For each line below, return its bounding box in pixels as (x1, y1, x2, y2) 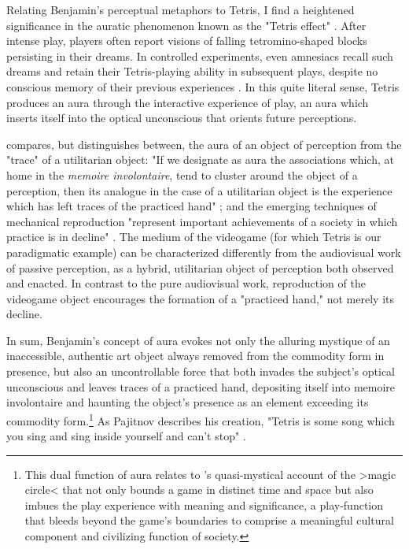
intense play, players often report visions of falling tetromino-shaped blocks (6, 32, 367, 49)
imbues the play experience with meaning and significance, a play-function (24, 496, 384, 513)
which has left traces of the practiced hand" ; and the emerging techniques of (6, 198, 377, 214)
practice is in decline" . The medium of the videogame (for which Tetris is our (6, 228, 381, 245)
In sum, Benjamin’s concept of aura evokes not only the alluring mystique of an (6, 332, 390, 348)
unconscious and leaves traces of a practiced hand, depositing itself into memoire (6, 378, 396, 395)
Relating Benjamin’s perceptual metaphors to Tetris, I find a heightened (6, 2, 355, 17)
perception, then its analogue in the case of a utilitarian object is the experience (6, 182, 392, 198)
